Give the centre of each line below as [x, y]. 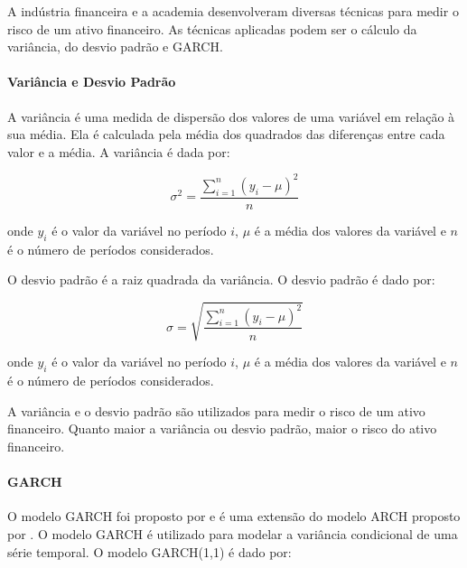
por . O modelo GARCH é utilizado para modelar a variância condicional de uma [233, 533]
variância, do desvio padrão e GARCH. [115, 47]
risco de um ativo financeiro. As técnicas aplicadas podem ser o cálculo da [212, 28]
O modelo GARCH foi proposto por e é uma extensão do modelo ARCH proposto [234, 516]
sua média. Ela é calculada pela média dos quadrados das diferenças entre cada [226, 134]
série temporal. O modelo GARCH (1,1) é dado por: [149, 551]
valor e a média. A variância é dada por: [119, 151]
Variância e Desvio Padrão [92, 82]
